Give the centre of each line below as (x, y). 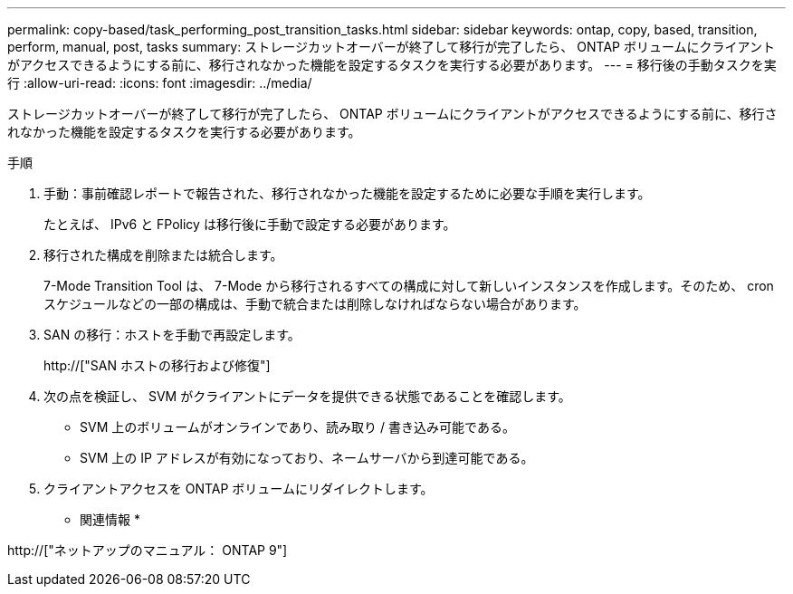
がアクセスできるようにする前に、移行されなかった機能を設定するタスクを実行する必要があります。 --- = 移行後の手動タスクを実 (392, 65)
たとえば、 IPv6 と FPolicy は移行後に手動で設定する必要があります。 (250, 224)
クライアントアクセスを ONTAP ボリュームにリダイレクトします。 (239, 489)
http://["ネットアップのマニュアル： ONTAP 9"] (148, 550)
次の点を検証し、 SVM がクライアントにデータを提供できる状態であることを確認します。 (307, 396)
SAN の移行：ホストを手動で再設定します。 (172, 335)
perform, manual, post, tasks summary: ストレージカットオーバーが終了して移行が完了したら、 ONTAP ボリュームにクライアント (391, 47)
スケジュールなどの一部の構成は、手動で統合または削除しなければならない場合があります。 (315, 304)
